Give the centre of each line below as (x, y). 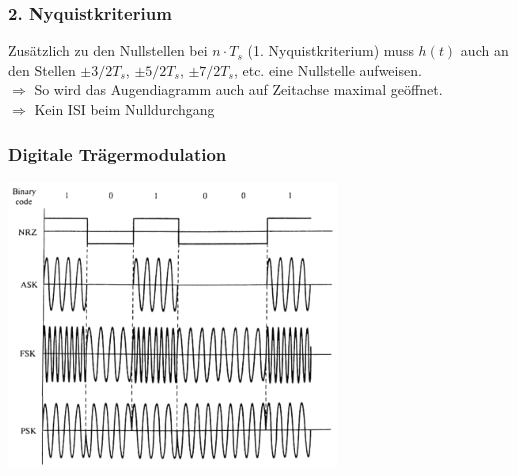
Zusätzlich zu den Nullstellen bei (108, 50)
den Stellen (42, 69)
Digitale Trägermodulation (117, 153)
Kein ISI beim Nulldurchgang (124, 109)
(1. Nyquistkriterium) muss (330, 50)
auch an (484, 50)
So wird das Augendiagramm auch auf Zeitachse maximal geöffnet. (238, 89)
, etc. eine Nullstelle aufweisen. (327, 69)
